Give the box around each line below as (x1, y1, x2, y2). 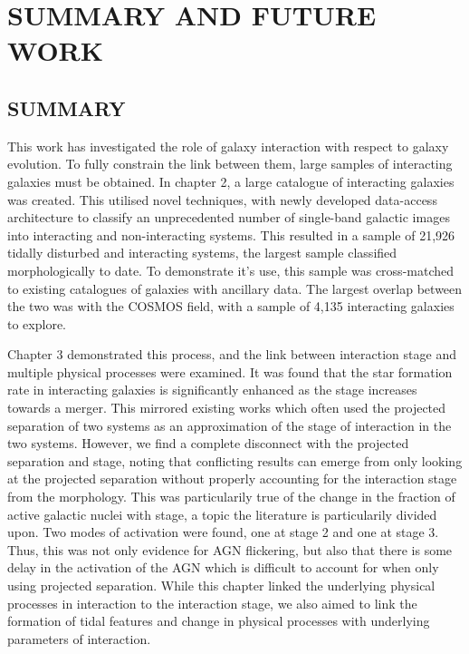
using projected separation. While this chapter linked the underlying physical (7, 576, 435, 595)
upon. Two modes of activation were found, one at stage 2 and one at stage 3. (7, 522, 439, 542)
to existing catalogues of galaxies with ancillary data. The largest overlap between (7, 278, 463, 298)
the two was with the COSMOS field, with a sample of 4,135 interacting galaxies (7, 297, 455, 316)
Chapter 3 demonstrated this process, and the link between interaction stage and (7, 345, 456, 364)
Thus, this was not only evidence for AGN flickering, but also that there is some (7, 540, 453, 559)
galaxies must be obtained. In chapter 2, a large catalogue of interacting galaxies (7, 171, 455, 190)
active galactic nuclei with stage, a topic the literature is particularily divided (7, 504, 437, 523)
